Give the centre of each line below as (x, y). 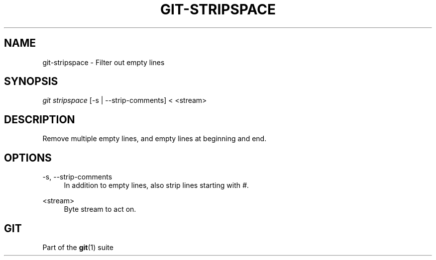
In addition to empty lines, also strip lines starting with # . (156, 185)
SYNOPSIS (31, 82)
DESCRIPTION (40, 119)
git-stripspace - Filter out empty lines (104, 62)
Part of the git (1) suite (78, 247)
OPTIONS (28, 158)
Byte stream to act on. (100, 209)
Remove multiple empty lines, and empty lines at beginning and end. (155, 139)
